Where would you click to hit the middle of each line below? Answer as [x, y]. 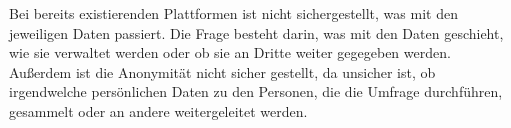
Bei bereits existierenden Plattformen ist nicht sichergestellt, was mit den [233, 13]
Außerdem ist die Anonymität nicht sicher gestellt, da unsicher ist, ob [222, 71]
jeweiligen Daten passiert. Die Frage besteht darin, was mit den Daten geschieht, [256, 32]
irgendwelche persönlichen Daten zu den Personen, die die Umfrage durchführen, [256, 91]
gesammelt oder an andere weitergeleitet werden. [158, 110]
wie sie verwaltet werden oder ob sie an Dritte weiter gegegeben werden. [230, 52]
